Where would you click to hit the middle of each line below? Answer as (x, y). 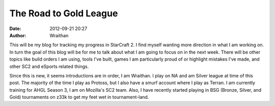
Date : (15, 29)
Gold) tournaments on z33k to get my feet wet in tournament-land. (79, 97)
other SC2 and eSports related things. (49, 66)
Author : (18, 35)
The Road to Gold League (64, 13)
